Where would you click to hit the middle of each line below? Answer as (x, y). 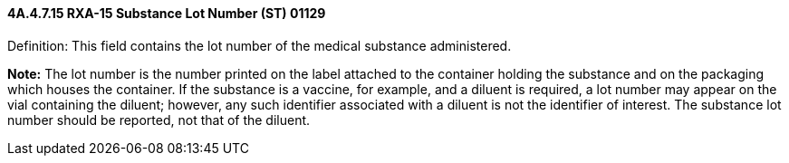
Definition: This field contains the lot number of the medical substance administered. (260, 45)
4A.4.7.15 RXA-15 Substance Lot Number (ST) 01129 (167, 13)
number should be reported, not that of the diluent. (159, 120)
